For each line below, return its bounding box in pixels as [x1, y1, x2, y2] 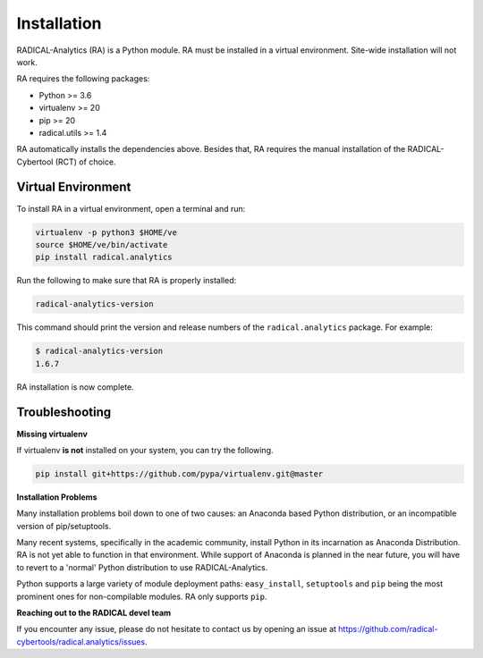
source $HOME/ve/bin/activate [35, 240, 168, 249]
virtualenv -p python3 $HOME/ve [35, 227, 178, 237]
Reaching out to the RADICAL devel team [16, 608, 172, 619]
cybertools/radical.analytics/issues [16, 636, 146, 647]
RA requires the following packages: [16, 73, 150, 84]
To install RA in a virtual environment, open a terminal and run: [16, 203, 246, 214]
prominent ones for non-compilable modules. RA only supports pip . [16, 591, 267, 602]
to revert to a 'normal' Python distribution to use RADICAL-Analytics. [16, 561, 268, 572]
